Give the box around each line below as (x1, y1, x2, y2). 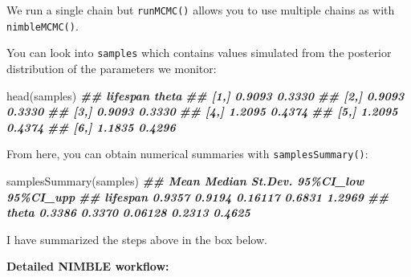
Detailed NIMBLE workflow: (6, 258, 169, 275)
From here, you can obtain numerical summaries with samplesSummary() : (6, 145, 368, 162)
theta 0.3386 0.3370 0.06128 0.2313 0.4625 (6, 204, 250, 221)
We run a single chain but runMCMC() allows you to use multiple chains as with (6, 2, 395, 18)
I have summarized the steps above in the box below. (6, 230, 267, 247)
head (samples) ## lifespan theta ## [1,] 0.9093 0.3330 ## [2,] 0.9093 (6, 87, 405, 104)
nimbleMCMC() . (6, 17, 79, 34)
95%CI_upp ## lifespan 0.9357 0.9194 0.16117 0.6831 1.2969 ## (6, 188, 389, 205)
